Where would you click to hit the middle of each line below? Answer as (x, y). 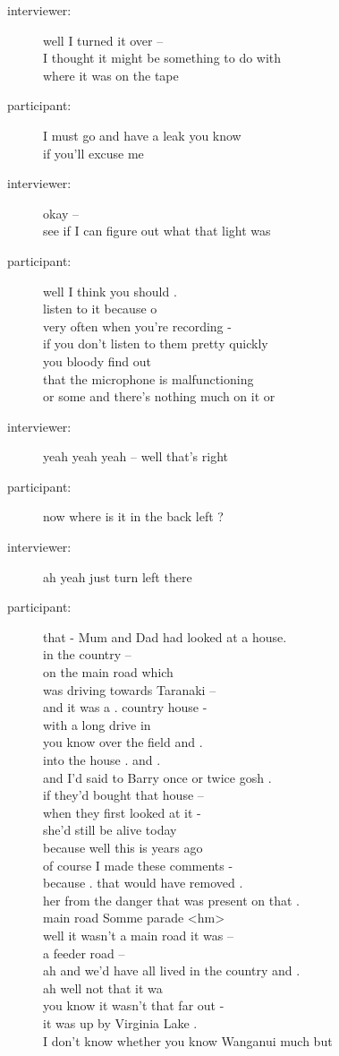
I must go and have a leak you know (142, 135)
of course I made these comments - (138, 865)
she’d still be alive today (110, 830)
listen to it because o (100, 309)
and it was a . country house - (125, 707)
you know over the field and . (123, 742)
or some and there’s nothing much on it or (159, 396)
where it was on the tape (111, 75)
